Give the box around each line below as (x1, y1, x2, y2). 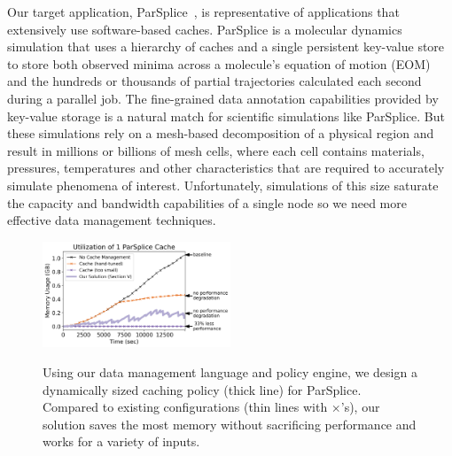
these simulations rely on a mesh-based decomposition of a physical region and (7, 124, 434, 143)
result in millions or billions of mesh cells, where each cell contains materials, (7, 141, 425, 159)
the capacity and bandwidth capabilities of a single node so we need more (7, 193, 407, 212)
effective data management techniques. (7, 211, 216, 229)
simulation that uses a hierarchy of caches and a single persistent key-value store (7, 37, 445, 56)
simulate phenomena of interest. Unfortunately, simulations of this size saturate (7, 175, 439, 194)
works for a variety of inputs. (43, 432, 200, 451)
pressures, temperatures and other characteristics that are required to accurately (7, 158, 445, 177)
